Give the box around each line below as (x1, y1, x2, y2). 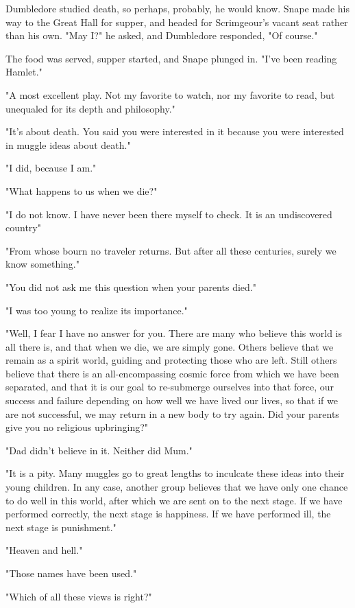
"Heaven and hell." (5, 543, 83, 557)
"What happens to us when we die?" (5, 183, 158, 198)
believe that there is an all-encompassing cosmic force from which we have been (5, 366, 339, 380)
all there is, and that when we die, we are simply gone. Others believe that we (5, 339, 334, 353)
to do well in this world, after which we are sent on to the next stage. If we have (5, 493, 343, 507)
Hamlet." (5, 65, 42, 79)
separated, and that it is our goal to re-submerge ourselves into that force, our (5, 379, 334, 394)
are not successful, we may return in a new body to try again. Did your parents (5, 406, 339, 421)
